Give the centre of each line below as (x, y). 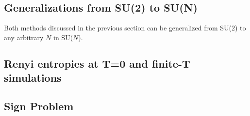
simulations (33, 78)
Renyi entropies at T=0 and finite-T (97, 63)
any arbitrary (24, 37)
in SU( (63, 37)
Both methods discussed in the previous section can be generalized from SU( (118, 28)
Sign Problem (39, 106)
